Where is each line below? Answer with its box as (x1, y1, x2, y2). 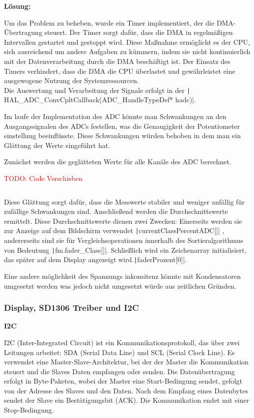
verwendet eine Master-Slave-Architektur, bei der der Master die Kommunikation (4, 357, 249, 367)
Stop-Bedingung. (4, 405, 54, 415)
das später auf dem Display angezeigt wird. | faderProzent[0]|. (4, 254, 187, 265)
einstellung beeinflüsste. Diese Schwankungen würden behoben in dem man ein (4, 130, 241, 141)
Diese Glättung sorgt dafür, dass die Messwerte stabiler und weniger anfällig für (4, 196, 245, 207)
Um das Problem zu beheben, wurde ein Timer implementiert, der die (4, 17, 215, 28)
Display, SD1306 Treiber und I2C (4, 301, 139, 314)
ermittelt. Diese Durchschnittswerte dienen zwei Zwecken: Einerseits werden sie (4, 215, 242, 226)
